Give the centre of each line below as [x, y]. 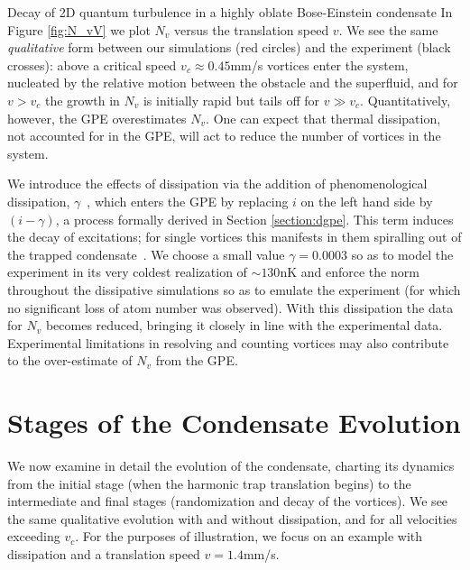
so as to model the [402, 254]
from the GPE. [197, 360]
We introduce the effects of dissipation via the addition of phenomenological [217, 184]
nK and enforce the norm [350, 272]
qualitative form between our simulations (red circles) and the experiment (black [229, 47]
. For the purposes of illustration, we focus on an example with [249, 536]
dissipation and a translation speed [104, 553]
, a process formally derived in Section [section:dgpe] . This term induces [254, 219]
